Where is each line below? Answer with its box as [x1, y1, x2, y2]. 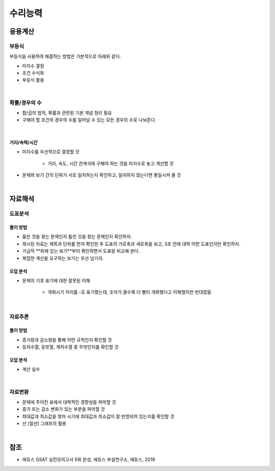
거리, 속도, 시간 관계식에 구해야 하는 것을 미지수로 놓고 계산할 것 [47, 160, 174, 166]
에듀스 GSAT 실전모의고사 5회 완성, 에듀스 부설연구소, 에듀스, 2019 [22, 457, 155, 463]
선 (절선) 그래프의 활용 [22, 420, 66, 427]
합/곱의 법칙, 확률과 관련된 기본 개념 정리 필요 [22, 110, 112, 116]
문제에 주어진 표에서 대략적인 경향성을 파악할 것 [22, 399, 117, 405]
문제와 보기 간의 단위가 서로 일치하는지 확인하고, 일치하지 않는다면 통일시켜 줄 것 [22, 171, 181, 178]
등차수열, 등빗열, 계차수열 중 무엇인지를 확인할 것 [22, 344, 119, 350]
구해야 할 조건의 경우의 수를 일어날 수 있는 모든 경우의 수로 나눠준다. [22, 117, 156, 123]
